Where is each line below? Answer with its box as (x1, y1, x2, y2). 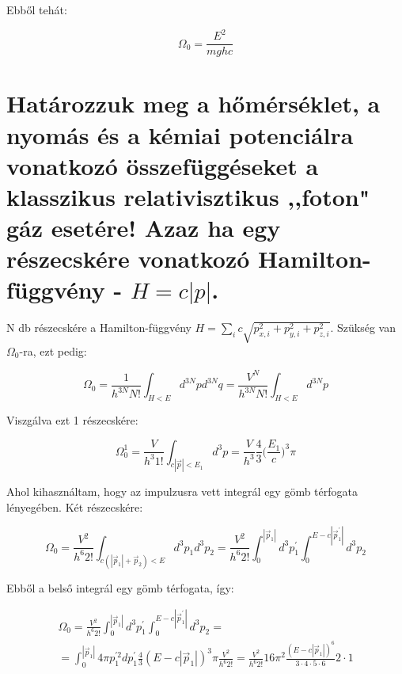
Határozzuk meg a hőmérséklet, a (6, 87, 381, 120)
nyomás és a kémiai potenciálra (6, 118, 354, 150)
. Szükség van (330, 319, 396, 336)
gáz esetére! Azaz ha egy (6, 211, 281, 244)
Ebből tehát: (6, 2, 67, 17)
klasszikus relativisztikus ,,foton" (6, 180, 370, 212)
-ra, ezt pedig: (19, 342, 87, 359)
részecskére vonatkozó (6, 242, 250, 275)
